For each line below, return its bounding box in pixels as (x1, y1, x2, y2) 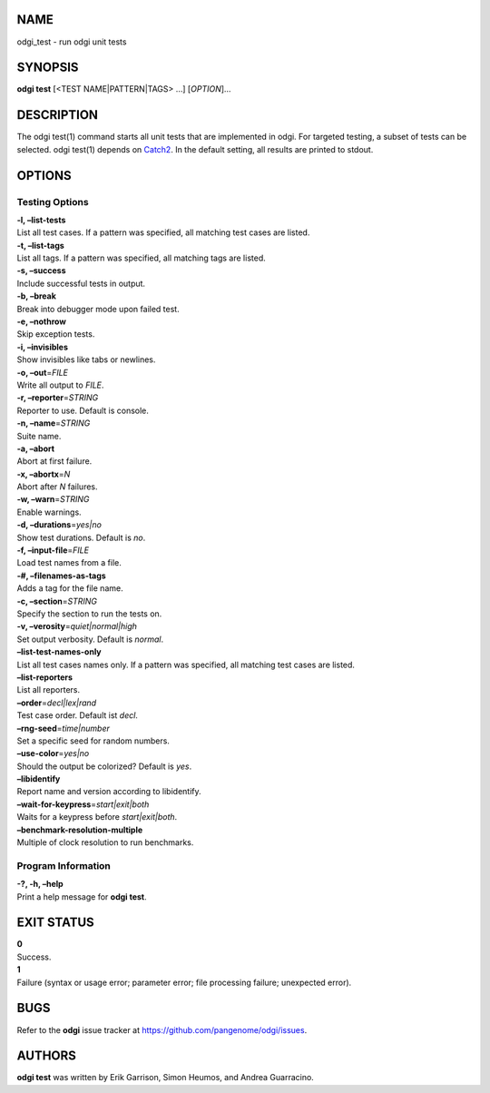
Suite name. (16, 430, 62, 441)
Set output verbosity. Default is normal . (16, 634, 164, 645)
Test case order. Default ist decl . (16, 710, 138, 721)
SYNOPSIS (16, 60, 79, 75)
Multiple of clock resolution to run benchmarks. (16, 837, 194, 848)
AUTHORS (16, 1049, 77, 1064)
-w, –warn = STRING (16, 494, 90, 505)
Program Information (16, 859, 111, 871)
